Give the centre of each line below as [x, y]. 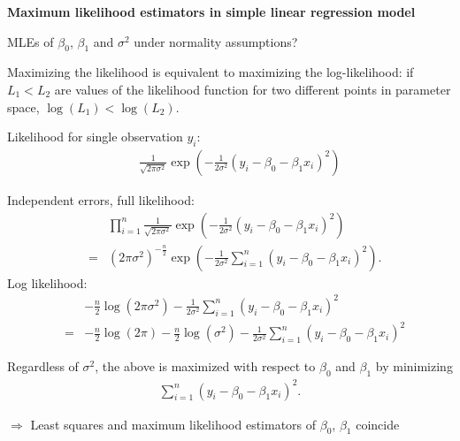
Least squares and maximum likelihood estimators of [173, 424]
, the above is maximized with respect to [205, 366]
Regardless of [43, 366]
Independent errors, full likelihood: [101, 200]
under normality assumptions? [216, 41]
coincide [378, 424]
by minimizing [414, 366]
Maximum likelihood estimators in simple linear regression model [211, 11]
